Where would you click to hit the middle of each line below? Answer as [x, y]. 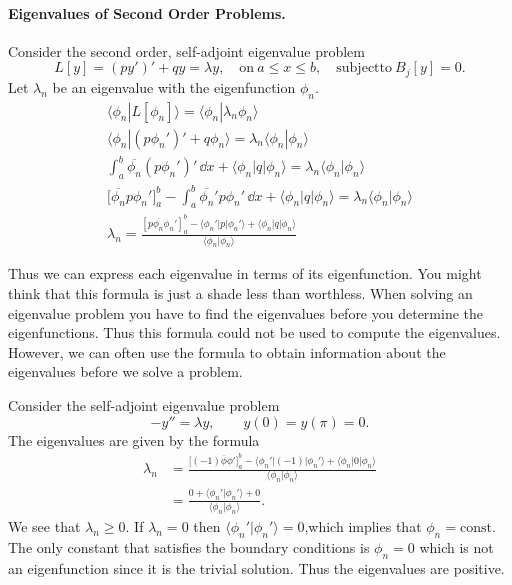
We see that [44, 525]
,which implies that [363, 525]
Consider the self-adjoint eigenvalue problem [144, 405]
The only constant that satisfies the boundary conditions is [189, 546]
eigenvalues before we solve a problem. [125, 371]
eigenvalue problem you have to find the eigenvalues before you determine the [246, 312]
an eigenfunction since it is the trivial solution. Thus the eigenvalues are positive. [256, 567]
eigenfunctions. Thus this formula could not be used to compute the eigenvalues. [254, 332]
